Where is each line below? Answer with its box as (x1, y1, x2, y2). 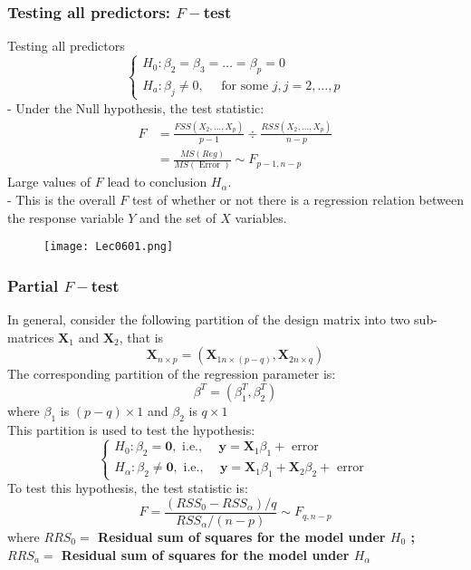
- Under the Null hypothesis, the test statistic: (7, 98, 264, 117)
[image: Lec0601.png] (43, 240, 174, 254)
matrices (7, 327, 54, 346)
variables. (235, 208, 287, 227)
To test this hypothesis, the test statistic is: (7, 478, 248, 498)
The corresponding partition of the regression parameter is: (7, 364, 336, 383)
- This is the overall (7, 189, 116, 208)
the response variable (7, 208, 124, 227)
